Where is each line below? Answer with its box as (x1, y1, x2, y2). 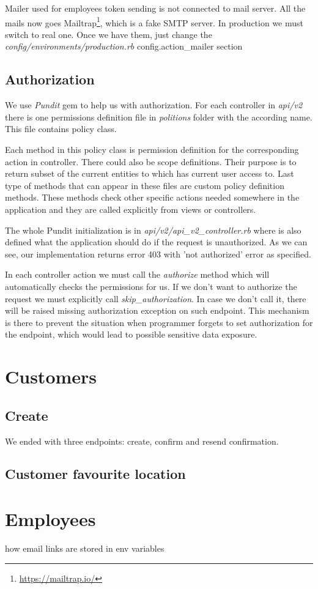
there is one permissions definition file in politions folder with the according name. (5, 110, 312, 123)
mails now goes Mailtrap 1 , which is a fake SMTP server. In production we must (5, 14, 304, 29)
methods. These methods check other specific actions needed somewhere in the (5, 191, 300, 204)
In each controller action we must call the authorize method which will (5, 268, 270, 281)
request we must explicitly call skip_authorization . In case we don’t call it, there (5, 292, 306, 305)
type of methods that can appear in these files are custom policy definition (5, 179, 284, 191)
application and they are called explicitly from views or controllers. (5, 202, 256, 215)
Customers (5, 364, 97, 389)
